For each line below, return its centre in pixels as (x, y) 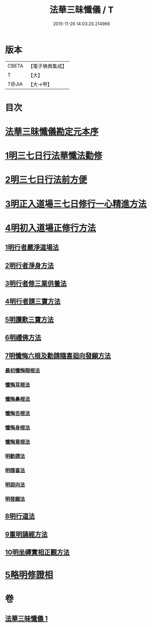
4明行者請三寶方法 (33, 302)
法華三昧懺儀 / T (82, 10)
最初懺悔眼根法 (23, 371)
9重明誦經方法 (26, 534)
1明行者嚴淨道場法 (32, 248)
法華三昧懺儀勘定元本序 (52, 132)
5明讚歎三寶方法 (30, 320)
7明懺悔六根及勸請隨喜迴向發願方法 (58, 356)
